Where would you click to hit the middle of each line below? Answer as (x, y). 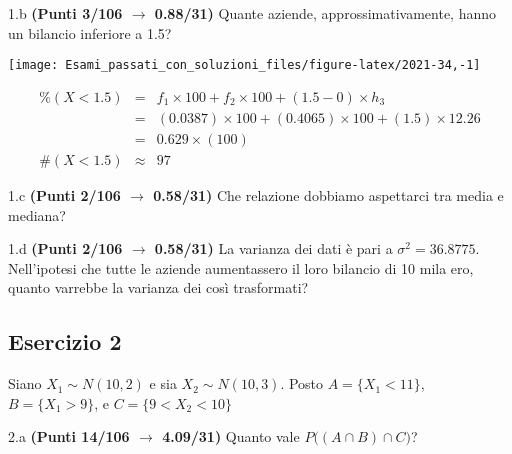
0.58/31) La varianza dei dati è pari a (273, 248)
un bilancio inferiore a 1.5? (90, 32)
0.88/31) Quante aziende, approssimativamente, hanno (325, 13)
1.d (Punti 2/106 (65, 248)
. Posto (302, 383)
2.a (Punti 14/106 (69, 436)
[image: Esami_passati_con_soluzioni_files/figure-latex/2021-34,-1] (244, 65)
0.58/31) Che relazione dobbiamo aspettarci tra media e (328, 194)
